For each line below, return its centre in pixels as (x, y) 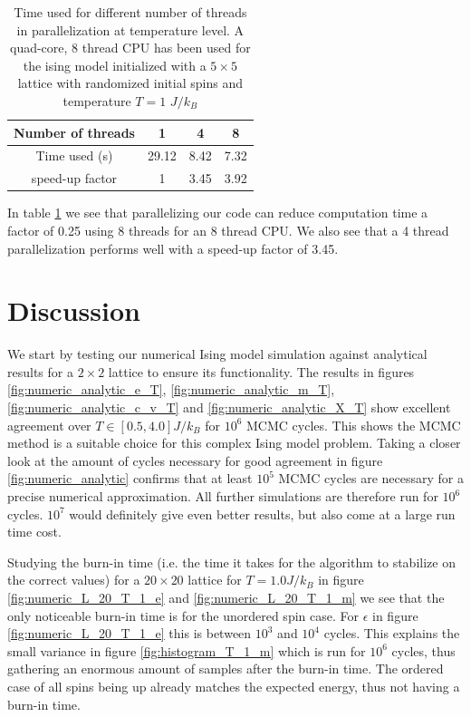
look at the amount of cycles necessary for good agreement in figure (195, 460)
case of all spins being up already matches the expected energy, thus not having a (234, 686)
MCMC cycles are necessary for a (371, 478)
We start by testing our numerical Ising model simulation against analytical (217, 354)
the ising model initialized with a (115, 65)
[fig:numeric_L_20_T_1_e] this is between (130, 633)
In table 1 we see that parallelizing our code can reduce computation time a (218, 213)
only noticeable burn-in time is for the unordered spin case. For (183, 615)
